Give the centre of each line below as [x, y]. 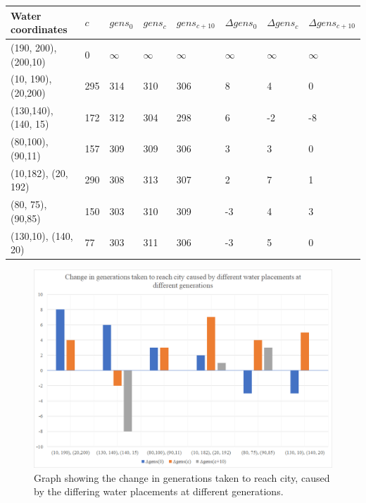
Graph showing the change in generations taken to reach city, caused [182, 477]
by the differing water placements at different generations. [159, 491]
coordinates [39, 29]
